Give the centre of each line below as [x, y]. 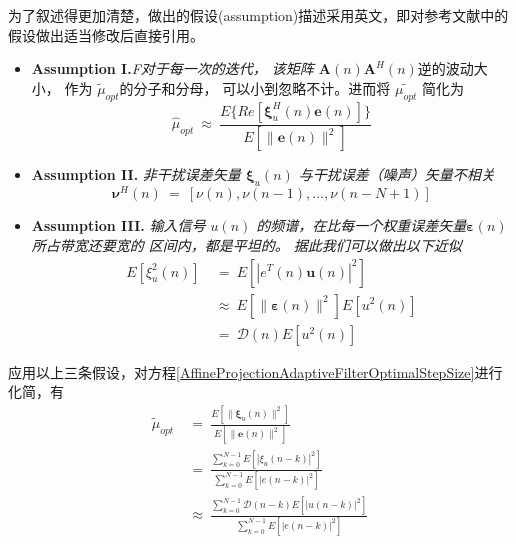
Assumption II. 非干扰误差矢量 [136, 174]
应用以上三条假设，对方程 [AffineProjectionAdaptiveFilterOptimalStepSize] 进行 [255, 371]
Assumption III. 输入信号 [118, 225]
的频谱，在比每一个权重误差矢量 [361, 225]
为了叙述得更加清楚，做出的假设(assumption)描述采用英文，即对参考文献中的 [258, 15]
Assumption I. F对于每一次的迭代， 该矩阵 [172, 68]
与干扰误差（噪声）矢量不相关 [396, 174]
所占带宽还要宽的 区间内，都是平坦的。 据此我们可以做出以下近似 [246, 244]
